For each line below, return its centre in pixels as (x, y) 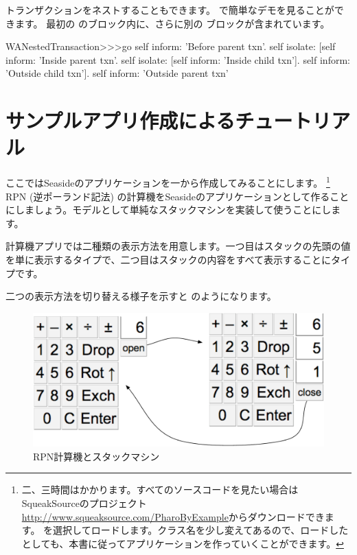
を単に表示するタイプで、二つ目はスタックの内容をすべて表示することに (168, 259)
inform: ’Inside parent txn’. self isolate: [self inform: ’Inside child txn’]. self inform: (178, 59)
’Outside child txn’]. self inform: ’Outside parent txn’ (117, 73)
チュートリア (293, 120)
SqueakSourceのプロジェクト (84, 503)
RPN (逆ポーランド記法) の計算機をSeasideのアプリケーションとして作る (168, 196)
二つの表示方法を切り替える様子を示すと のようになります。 (141, 296)
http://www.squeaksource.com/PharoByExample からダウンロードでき (173, 516)
